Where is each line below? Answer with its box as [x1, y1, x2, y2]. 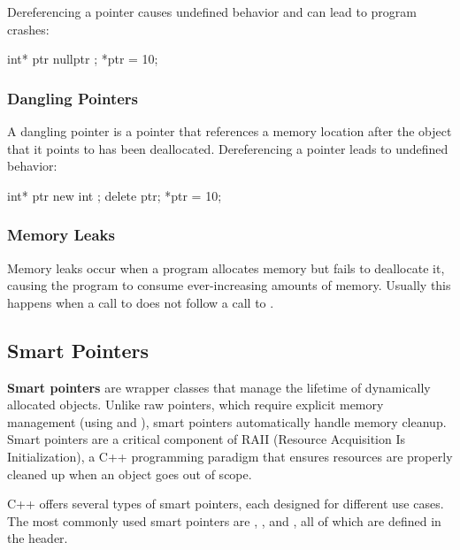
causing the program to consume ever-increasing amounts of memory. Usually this [7, 276, 451, 294]
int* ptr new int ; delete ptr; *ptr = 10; [7, 186, 222, 204]
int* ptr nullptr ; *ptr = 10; [7, 50, 158, 68]
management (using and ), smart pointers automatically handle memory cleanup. [7, 412, 447, 431]
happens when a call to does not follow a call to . [7, 293, 274, 311]
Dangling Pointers [7, 87, 139, 109]
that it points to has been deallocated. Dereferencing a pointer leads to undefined [7, 139, 448, 157]
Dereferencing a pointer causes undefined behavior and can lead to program [7, 3, 417, 20]
